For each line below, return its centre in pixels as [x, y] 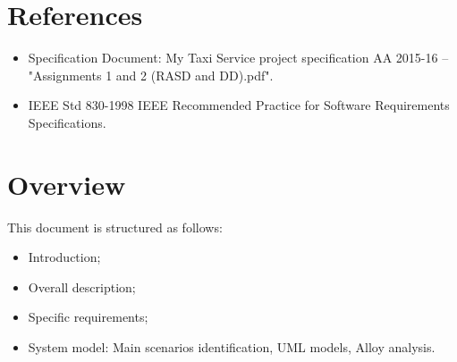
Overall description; [82, 286]
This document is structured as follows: [115, 227]
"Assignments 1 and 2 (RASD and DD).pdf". [151, 75]
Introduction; [64, 257]
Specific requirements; [88, 317]
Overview [67, 184]
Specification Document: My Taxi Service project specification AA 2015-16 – [238, 58]
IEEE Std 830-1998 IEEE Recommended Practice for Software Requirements [239, 105]
